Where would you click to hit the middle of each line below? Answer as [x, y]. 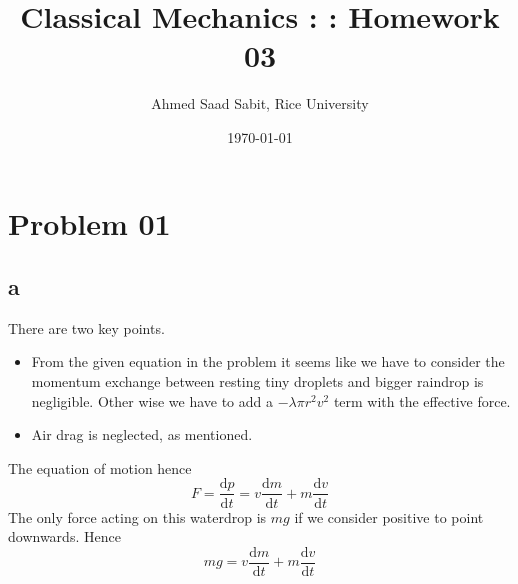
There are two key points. [86, 327]
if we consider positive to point [389, 516]
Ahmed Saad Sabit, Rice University [260, 103]
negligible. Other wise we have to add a [152, 400]
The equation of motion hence [100, 467]
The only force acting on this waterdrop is [137, 516]
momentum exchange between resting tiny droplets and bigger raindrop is [257, 381]
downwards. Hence [64, 536]
